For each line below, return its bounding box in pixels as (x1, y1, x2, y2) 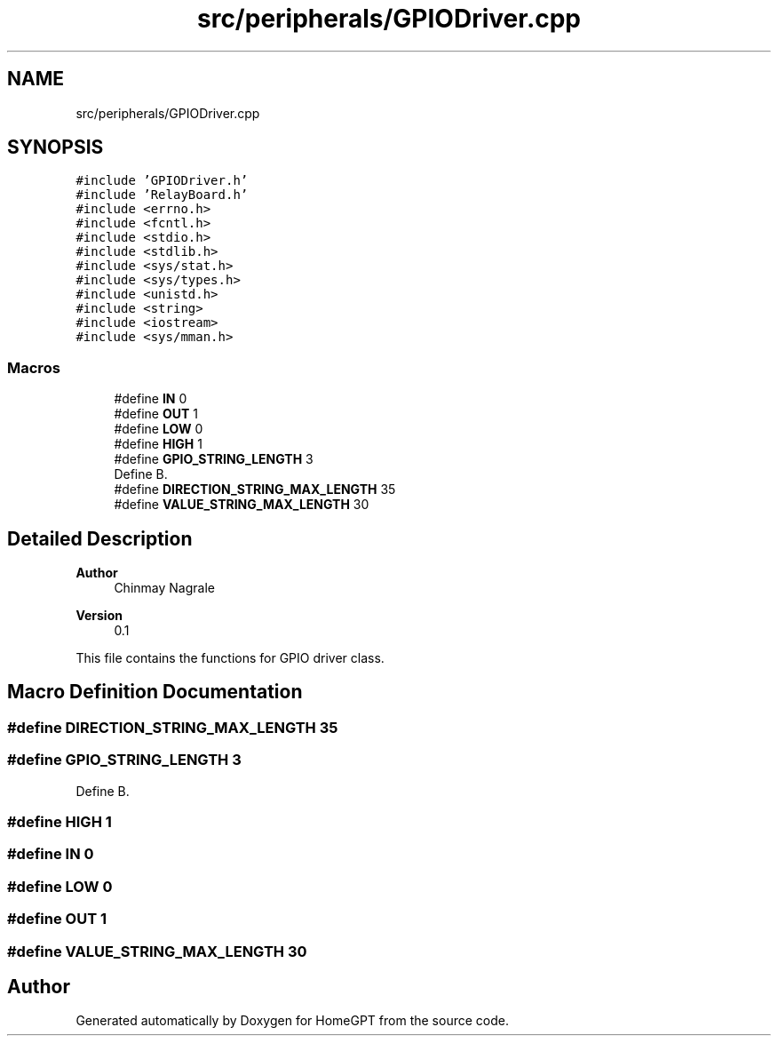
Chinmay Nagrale (114, 580, 215, 596)
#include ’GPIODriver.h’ (75, 173, 249, 188)
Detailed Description (7, 527, 193, 550)
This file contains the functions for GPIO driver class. (75, 650, 385, 666)
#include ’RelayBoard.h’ (75, 187, 249, 203)
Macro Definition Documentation (7, 681, 303, 704)
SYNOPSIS (7, 136, 104, 159)
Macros (7, 358, 60, 377)
